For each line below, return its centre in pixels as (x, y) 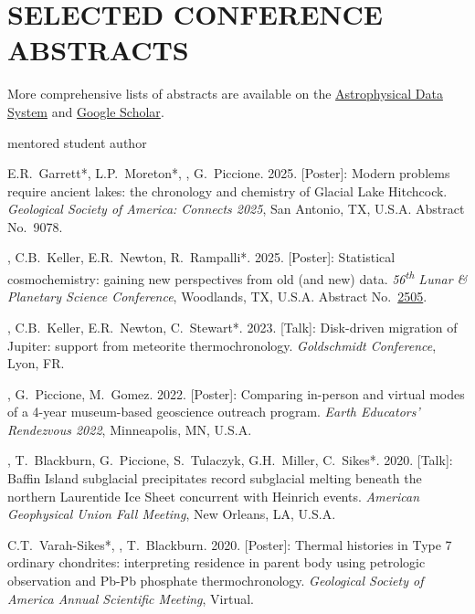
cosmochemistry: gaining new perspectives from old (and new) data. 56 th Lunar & (237, 277)
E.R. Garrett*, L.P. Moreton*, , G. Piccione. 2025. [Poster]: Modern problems (229, 173)
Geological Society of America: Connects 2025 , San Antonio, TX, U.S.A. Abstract (236, 209)
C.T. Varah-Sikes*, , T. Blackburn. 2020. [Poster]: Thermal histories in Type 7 (230, 544)
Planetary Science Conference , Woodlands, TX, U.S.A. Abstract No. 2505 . (217, 296)
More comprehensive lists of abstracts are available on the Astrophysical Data (225, 94)
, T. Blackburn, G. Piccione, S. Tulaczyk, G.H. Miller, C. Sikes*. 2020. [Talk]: (230, 460)
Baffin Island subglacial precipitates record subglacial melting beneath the (215, 478)
